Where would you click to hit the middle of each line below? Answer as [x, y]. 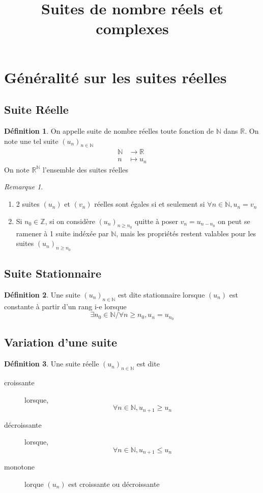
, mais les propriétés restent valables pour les [186, 233]
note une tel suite [31, 141]
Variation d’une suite [61, 342]
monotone [19, 467]
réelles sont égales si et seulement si [150, 204]
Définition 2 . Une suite [42, 294]
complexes [132, 28]
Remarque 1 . [24, 187]
